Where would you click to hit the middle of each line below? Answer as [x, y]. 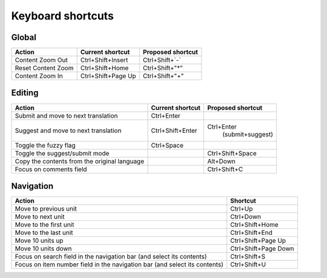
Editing [25, 93]
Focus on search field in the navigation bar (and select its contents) [111, 257]
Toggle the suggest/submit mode [62, 153]
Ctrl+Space [167, 145]
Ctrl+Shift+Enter [174, 131]
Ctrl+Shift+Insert [104, 60]
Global [24, 37]
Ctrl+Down [246, 217]
